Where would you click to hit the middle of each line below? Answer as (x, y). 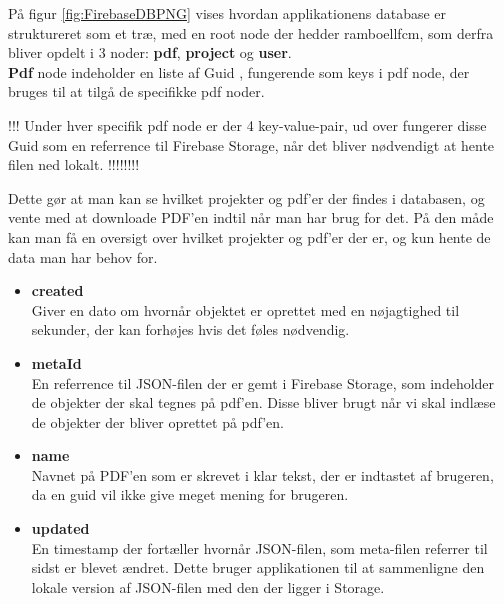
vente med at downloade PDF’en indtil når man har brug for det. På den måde (251, 217)
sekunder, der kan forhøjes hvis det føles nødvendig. (190, 329)
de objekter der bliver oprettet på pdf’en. (157, 421)
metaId (56, 362)
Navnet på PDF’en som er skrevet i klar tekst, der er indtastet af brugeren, (262, 474)
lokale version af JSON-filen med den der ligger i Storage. (208, 586)
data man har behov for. (83, 256)
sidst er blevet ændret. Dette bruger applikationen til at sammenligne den (258, 567)
